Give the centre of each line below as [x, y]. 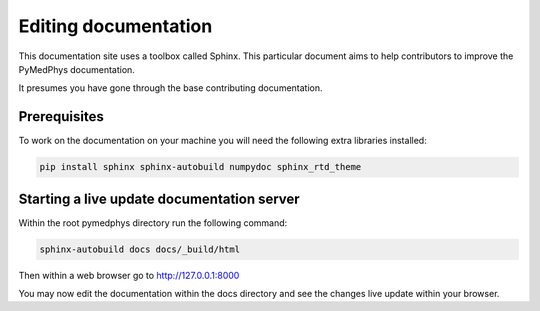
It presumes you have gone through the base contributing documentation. [171, 88]
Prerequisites [61, 116]
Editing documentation [115, 26]
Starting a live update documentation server [159, 198]
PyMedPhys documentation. [76, 69]
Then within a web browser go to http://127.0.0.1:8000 [129, 275]
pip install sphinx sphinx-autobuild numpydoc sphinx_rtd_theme [200, 167]
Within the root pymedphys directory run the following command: [153, 222]
